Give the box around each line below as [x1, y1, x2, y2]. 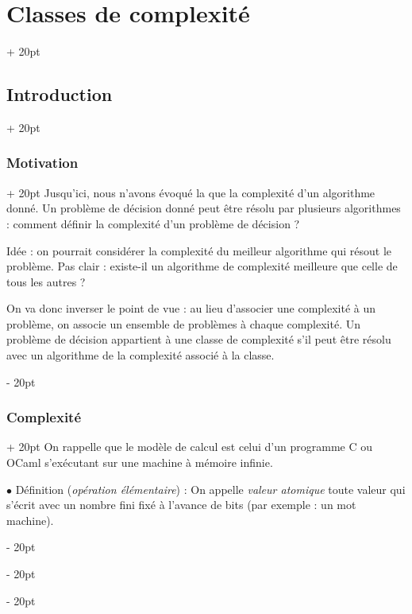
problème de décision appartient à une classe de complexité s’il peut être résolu [6, 331, 391, 348]
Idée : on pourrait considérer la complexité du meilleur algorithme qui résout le [6, 242, 391, 258]
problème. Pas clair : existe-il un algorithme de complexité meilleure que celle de [6, 258, 398, 274]
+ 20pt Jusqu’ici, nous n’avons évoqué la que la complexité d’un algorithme [6, 184, 375, 200]
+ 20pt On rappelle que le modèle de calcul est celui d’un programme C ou [6, 438, 373, 455]
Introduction [6, 82, 113, 107]
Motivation [6, 153, 79, 173]
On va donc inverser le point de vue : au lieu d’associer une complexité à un [6, 300, 376, 317]
